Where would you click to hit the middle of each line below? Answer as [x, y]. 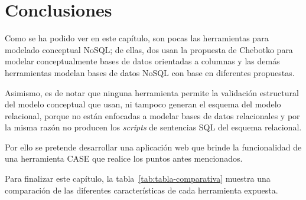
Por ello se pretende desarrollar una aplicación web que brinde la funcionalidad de [153, 147]
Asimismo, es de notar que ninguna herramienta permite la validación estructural [152, 92]
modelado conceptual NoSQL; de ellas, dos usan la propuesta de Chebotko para [149, 49]
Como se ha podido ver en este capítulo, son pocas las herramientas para [137, 38]
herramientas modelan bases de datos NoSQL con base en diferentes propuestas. [150, 72]
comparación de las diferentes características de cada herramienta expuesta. [141, 190]
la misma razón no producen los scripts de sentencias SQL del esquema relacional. [153, 127]
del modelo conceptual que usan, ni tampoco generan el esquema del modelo [143, 104]
